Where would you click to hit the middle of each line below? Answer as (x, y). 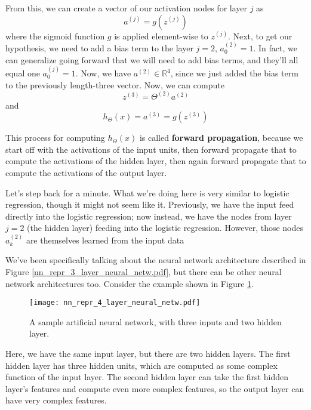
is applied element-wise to (161, 36)
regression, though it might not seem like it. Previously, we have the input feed (150, 204)
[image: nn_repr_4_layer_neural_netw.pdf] (115, 303)
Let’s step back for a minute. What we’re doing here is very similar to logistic (147, 192)
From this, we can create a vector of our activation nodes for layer (126, 8)
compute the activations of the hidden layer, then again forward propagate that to (156, 161)
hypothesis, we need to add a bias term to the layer (99, 48)
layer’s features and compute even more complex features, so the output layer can (155, 388)
